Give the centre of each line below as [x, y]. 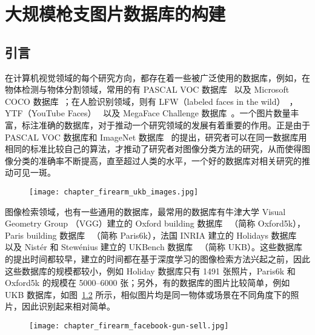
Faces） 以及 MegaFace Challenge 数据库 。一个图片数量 [179, 113]
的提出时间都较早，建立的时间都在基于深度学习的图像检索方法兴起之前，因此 [157, 258]
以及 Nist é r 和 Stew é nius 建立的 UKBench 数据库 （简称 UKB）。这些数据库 [154, 247]
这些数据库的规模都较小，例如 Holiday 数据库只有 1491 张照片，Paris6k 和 [150, 270]
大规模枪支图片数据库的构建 [115, 14]
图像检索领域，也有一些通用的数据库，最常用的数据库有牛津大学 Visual [145, 211]
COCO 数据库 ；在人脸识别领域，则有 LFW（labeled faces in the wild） [145, 101]
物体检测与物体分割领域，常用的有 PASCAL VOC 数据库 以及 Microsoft [147, 89]
